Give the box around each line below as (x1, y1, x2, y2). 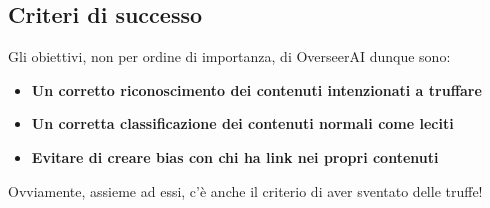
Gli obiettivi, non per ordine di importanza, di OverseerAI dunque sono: (8, 46, 451, 67)
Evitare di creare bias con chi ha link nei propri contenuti (31, 146, 439, 167)
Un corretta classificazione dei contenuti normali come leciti (31, 113, 454, 134)
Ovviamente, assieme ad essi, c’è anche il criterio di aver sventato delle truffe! (8, 180, 483, 201)
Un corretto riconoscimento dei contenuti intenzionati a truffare (31, 79, 482, 100)
